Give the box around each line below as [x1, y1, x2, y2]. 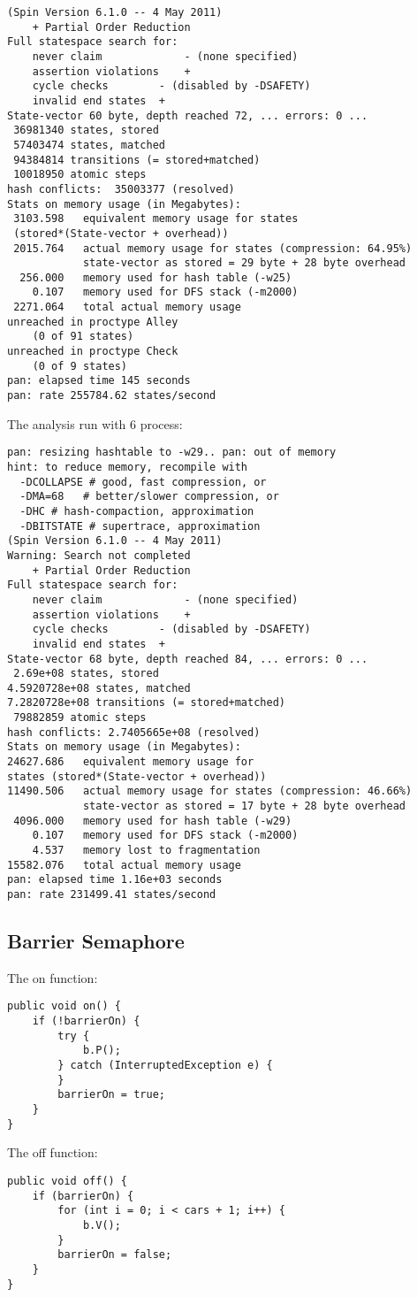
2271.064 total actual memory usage [13, 301, 241, 314]
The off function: [7, 1143, 98, 1162]
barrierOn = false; [57, 1248, 172, 1262]
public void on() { [7, 1000, 121, 1013]
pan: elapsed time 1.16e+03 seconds [7, 873, 223, 886]
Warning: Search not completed [7, 549, 191, 562]
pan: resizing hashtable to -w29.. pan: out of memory [7, 446, 337, 459]
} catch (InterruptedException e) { [57, 1059, 273, 1072]
